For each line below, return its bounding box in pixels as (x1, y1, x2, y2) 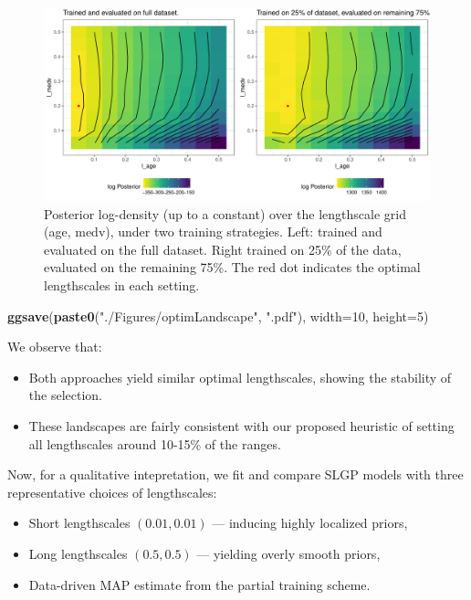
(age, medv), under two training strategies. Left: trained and (44, 222, 382, 241)
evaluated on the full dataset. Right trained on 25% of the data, (44, 239, 402, 258)
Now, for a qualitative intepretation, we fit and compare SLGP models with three (7, 465, 464, 484)
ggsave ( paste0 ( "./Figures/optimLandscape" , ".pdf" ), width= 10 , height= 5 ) (7, 306, 429, 325)
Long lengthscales (28, 543, 128, 563)
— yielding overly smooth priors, (196, 543, 381, 563)
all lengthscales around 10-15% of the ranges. (28, 434, 281, 453)
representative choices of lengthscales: (7, 482, 217, 501)
